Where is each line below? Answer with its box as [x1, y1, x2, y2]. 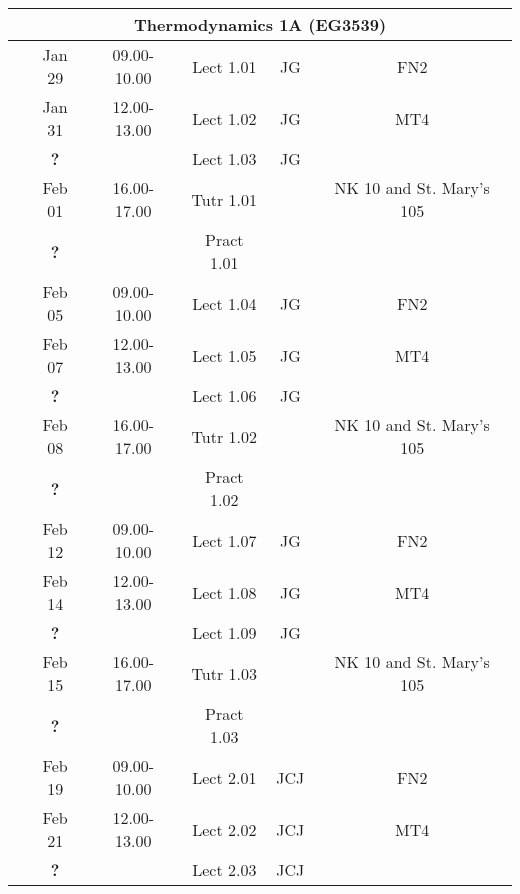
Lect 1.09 [192, 621, 257, 644]
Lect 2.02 [192, 817, 257, 841]
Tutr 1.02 [191, 424, 257, 448]
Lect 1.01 [192, 54, 257, 78]
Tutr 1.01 [191, 187, 257, 211]
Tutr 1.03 [191, 661, 257, 685]
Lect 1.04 [192, 291, 257, 315]
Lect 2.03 [192, 858, 257, 881]
